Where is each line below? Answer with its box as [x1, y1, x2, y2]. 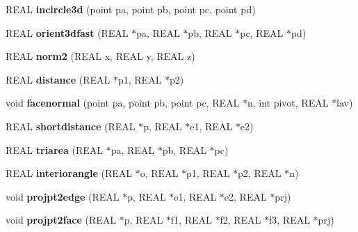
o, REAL [140, 166, 179, 180]
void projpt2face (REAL [6, 212, 117, 227]
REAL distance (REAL [6, 72, 111, 86]
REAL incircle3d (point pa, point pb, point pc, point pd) [6, 2, 256, 16]
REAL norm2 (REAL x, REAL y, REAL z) [6, 49, 195, 63]
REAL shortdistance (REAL [6, 118, 136, 133]
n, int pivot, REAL [247, 95, 329, 110]
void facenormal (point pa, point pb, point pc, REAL [6, 95, 240, 110]
